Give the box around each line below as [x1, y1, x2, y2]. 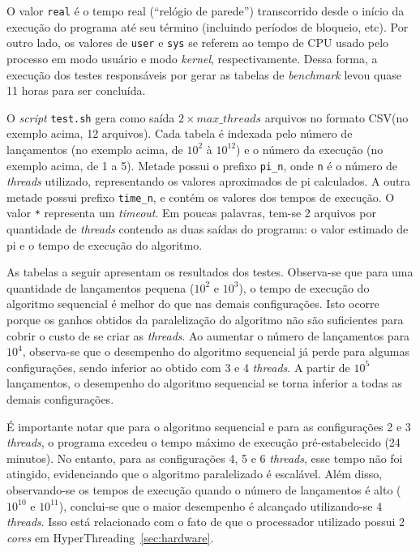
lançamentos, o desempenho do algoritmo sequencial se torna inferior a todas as [6, 374, 402, 392]
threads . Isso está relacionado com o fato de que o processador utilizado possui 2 [6, 513, 405, 530]
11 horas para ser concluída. [6, 82, 146, 99]
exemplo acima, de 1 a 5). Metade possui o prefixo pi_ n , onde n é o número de [6, 156, 398, 173]
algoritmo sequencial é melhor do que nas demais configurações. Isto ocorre [6, 295, 379, 312]
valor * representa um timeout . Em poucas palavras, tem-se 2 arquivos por [6, 204, 376, 221]
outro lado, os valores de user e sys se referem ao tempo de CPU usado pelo [6, 34, 389, 51]
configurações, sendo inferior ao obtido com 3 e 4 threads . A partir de [6, 358, 350, 375]
